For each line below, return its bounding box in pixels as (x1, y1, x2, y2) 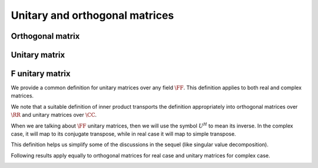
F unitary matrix (11, 69, 71, 79)
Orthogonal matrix (11, 31, 80, 41)
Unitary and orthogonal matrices (11, 9, 174, 22)
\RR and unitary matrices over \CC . (11, 112, 97, 119)
